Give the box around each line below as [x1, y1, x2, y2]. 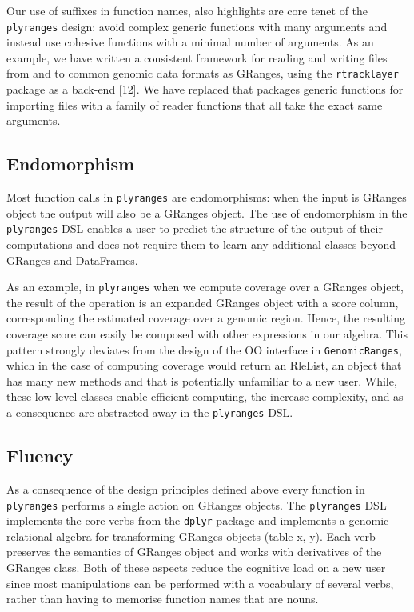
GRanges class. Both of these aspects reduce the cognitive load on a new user [6, 559, 386, 575]
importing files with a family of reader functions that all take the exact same [6, 96, 383, 113]
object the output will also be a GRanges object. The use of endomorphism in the [6, 204, 408, 221]
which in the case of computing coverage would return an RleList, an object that [6, 357, 402, 374]
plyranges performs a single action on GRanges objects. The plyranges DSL [6, 496, 387, 513]
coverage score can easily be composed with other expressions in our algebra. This [6, 326, 408, 342]
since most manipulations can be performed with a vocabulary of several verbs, [6, 574, 394, 591]
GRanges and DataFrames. [6, 251, 138, 268]
